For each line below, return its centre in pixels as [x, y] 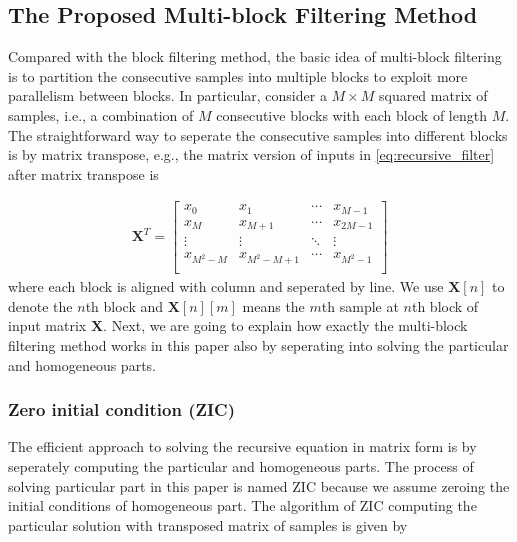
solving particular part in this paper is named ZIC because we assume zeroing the [259, 485]
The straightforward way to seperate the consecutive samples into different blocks [258, 134]
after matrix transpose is [83, 173]
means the [273, 305]
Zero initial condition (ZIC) [122, 409]
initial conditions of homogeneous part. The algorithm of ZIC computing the [242, 505]
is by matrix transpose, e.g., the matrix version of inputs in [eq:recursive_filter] [251, 154]
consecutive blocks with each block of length [351, 114]
